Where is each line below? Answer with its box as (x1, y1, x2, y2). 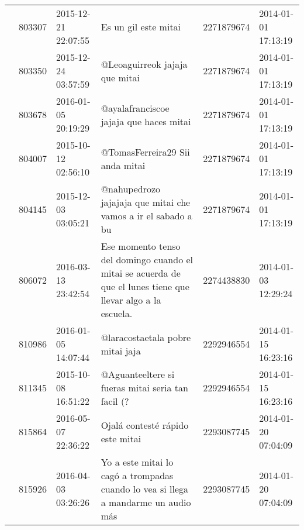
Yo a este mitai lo (101, 455, 174, 469)
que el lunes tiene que (101, 280, 189, 293)
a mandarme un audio (101, 495, 191, 509)
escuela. (101, 307, 133, 320)
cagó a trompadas (101, 469, 174, 482)
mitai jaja (101, 343, 141, 357)
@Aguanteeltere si (101, 367, 175, 381)
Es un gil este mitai (101, 20, 181, 33)
